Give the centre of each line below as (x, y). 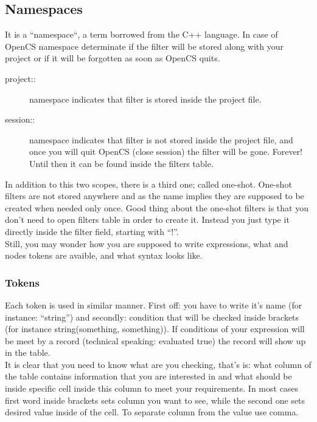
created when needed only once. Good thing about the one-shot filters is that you (157, 207)
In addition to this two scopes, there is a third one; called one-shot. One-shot (148, 184)
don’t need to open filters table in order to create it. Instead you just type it (147, 220)
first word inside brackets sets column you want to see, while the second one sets (155, 400)
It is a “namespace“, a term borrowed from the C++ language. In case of (141, 34)
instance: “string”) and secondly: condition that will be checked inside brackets (152, 317)
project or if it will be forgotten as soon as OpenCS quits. (113, 58)
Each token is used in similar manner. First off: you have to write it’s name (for (154, 305)
